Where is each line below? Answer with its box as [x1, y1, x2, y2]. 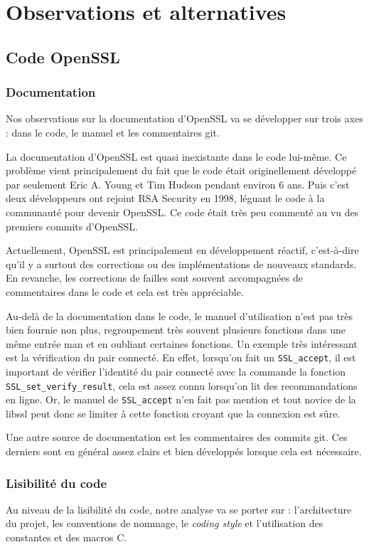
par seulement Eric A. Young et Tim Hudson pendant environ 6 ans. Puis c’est [6, 176, 350, 191]
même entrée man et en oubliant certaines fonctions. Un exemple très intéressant [6, 336, 358, 351]
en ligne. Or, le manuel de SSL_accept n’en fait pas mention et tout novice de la [6, 392, 356, 407]
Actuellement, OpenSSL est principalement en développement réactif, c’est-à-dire [6, 243, 359, 257]
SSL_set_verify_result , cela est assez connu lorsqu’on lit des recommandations [6, 378, 358, 393]
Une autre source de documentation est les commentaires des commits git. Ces [6, 430, 348, 445]
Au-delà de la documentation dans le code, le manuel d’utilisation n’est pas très [6, 308, 353, 323]
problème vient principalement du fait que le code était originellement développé [6, 163, 357, 178]
